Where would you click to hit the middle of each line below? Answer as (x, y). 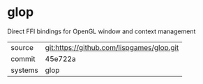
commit (23, 58)
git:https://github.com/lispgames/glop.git (112, 47)
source (22, 47)
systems (24, 70)
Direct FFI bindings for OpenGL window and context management (101, 31)
